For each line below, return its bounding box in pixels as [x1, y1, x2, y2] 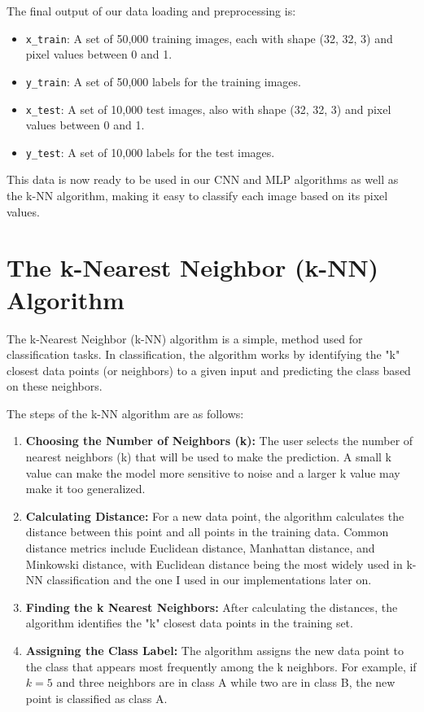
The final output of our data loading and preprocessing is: [7, 2, 296, 19]
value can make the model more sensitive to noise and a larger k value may [25, 464, 400, 481]
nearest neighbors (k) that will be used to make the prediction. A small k [25, 448, 391, 465]
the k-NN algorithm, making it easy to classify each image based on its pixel [7, 187, 388, 203]
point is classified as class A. [25, 689, 168, 706]
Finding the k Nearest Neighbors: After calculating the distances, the [25, 598, 398, 615]
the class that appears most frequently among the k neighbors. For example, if [25, 657, 417, 675]
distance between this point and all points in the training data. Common [25, 523, 389, 540]
